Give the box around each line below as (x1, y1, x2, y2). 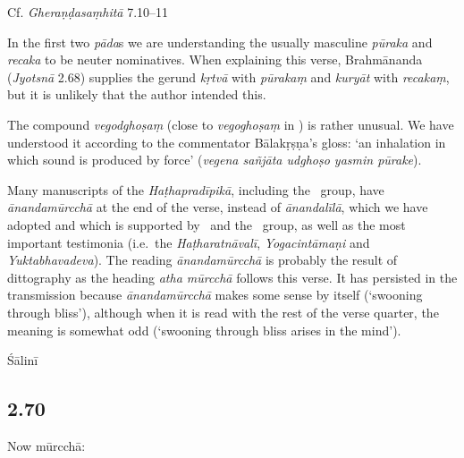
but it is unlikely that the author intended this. (7, 85, 266, 104)
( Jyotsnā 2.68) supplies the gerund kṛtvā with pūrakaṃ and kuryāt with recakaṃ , (7, 67, 450, 86)
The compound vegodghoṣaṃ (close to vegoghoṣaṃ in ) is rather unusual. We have (7, 114, 454, 133)
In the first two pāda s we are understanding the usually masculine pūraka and (7, 32, 433, 51)
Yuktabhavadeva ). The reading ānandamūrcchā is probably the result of (7, 250, 398, 269)
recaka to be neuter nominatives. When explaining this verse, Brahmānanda (7, 50, 423, 69)
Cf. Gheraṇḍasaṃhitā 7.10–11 (7, 3, 169, 21)
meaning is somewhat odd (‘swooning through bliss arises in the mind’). (7, 320, 401, 339)
